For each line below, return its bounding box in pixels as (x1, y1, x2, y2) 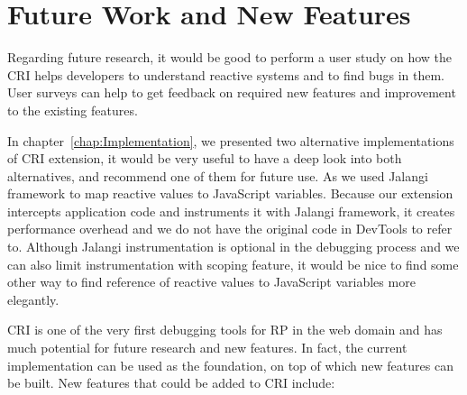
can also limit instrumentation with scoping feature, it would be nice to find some (7, 254, 459, 273)
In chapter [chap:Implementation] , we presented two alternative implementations (7, 131, 454, 150)
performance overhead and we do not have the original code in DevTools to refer (7, 219, 453, 238)
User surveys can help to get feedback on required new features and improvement (7, 83, 456, 102)
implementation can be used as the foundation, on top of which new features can (7, 355, 453, 374)
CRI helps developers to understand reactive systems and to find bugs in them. (7, 65, 445, 84)
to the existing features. (7, 100, 138, 119)
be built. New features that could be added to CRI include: (7, 373, 335, 392)
